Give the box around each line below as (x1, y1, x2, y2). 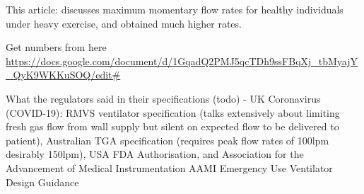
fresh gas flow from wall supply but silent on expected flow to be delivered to (6, 119, 339, 134)
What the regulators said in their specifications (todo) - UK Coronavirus (6, 91, 321, 105)
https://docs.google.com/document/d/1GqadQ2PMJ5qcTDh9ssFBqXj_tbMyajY (6, 53, 358, 68)
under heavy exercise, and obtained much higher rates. (6, 16, 242, 30)
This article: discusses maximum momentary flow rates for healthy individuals (6, 2, 344, 16)
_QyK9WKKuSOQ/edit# (6, 67, 121, 82)
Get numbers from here (6, 40, 107, 55)
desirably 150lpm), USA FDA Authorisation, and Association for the (6, 147, 304, 161)
